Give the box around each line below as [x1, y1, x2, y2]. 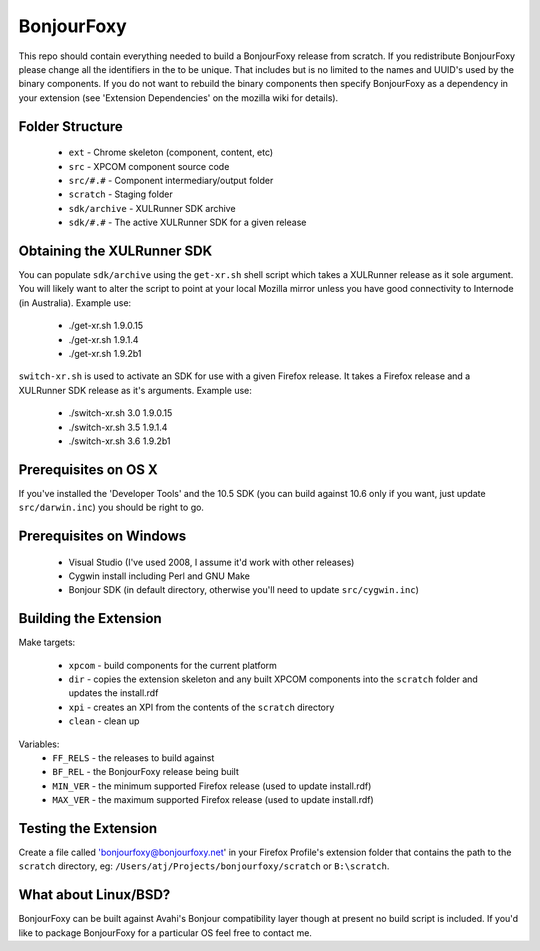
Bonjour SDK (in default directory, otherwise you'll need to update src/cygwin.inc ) [68, 584, 420, 596]
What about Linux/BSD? [18, 886, 171, 904]
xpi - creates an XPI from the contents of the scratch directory [68, 701, 335, 713]
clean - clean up [68, 715, 140, 727]
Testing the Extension [18, 820, 158, 837]
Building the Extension [18, 610, 162, 627]
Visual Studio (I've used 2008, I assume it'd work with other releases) [68, 556, 355, 568]
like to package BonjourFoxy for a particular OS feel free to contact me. [18, 926, 312, 939]
